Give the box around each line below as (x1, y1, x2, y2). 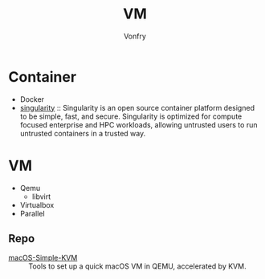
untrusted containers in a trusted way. (19, 128, 146, 138)
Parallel (19, 208, 46, 218)
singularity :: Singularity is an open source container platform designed (19, 103, 255, 112)
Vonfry (123, 31, 147, 41)
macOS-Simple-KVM (8, 253, 78, 263)
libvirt (31, 192, 51, 201)
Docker (19, 94, 45, 104)
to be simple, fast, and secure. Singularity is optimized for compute (19, 111, 243, 121)
